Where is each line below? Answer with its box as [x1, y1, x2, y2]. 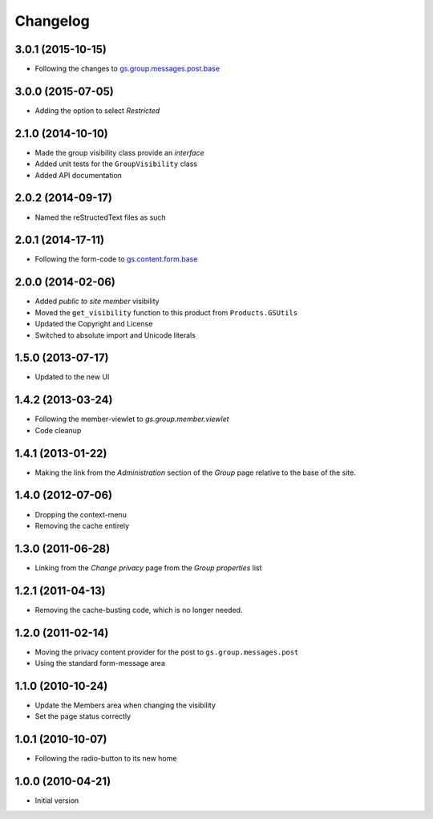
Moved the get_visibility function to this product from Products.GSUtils [34, 307, 298, 317]
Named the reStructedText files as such [34, 213, 166, 222]
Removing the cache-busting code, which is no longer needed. [34, 605, 243, 614]
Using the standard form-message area [34, 659, 166, 668]
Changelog [14, 12, 90, 30]
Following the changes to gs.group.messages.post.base [34, 64, 221, 74]
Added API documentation [34, 170, 122, 180]
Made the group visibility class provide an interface [34, 148, 204, 157]
